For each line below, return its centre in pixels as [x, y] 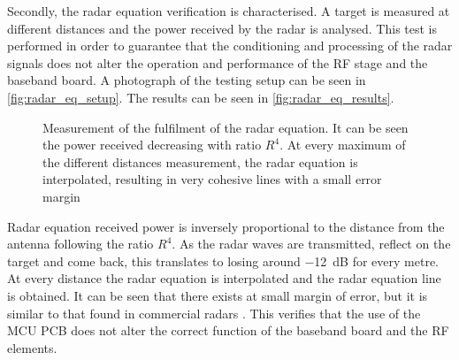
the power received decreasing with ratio [152, 145]
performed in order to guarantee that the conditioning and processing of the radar [230, 46]
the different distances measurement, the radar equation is [200, 161]
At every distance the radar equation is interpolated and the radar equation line [224, 278]
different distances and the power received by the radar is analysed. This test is [222, 28]
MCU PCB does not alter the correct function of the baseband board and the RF [228, 330]
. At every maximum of [343, 145]
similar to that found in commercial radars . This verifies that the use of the [214, 313]
